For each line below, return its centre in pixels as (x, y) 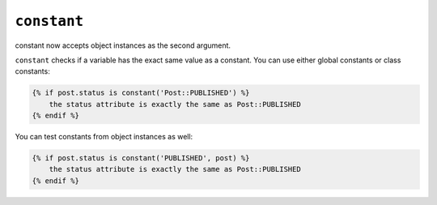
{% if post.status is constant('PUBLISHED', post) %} (141, 158)
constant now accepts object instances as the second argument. (123, 45)
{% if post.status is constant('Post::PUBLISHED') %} (141, 93)
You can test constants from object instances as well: (104, 137)
